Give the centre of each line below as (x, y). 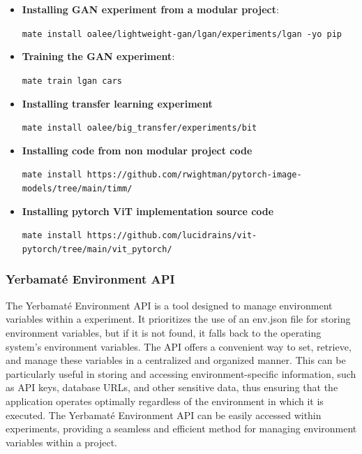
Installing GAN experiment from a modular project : (150, 9)
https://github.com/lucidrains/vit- (172, 236)
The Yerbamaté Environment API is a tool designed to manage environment (169, 305)
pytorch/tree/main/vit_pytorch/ (97, 249)
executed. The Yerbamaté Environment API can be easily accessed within (164, 415)
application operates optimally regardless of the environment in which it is (165, 401)
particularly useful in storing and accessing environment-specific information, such (181, 373)
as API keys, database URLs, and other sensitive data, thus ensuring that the (172, 387)
